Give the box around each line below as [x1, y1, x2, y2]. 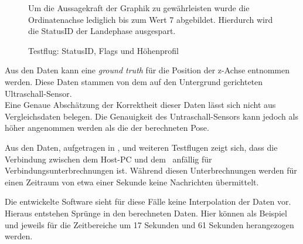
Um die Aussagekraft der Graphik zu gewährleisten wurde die [28, 2, 250, 13]
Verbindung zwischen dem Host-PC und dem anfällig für [5, 152, 212, 165]
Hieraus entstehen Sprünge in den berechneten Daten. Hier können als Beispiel [5, 206, 287, 219]
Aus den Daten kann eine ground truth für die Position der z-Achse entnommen [5, 64, 290, 76]
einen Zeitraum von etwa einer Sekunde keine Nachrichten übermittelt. [5, 175, 259, 188]
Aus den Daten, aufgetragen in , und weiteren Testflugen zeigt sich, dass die [5, 141, 278, 153]
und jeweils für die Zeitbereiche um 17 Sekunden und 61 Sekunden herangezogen [5, 218, 294, 231]
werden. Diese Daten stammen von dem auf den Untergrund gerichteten [5, 75, 263, 87]
